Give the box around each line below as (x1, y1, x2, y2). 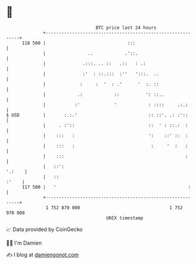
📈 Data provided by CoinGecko (6, 226, 83, 233)
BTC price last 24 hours (95, 25, 157, 31)
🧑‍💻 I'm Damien (6, 239, 42, 246)
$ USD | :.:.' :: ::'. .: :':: (6, 112, 188, 118)
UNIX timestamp (106, 215, 144, 221)
